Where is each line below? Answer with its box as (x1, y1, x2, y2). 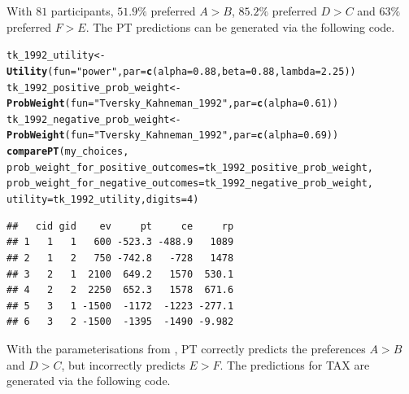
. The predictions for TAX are (220, 356, 370, 373)
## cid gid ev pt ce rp (7, 220, 234, 232)
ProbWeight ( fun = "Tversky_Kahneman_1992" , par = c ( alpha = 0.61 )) (7, 98, 339, 110)
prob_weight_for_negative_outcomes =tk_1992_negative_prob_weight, (7, 177, 374, 190)
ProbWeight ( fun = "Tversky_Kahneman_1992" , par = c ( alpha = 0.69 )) (7, 129, 339, 142)
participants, (50, 2, 114, 19)
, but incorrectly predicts (61, 356, 185, 373)
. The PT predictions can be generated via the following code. (85, 18, 395, 35)
